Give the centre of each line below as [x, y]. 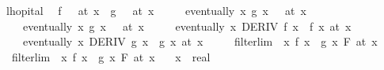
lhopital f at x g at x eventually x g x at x [156, 10]
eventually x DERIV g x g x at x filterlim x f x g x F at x [200, 41]
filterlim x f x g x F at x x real [111, 56]
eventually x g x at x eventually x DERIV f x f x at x [187, 26]
